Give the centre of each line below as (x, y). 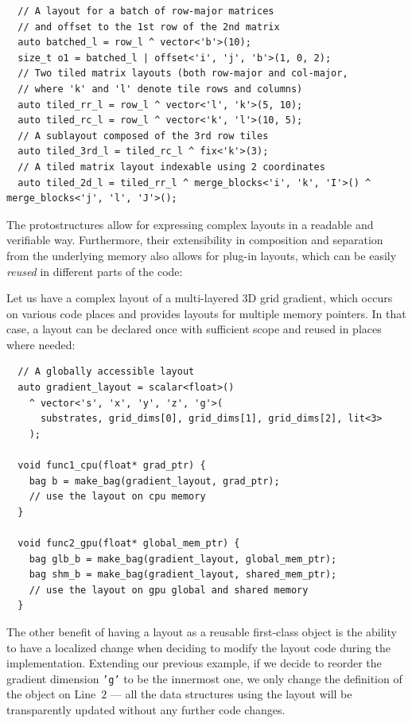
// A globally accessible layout (106, 372)
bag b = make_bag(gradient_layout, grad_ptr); (154, 481)
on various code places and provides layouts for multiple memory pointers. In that (206, 313)
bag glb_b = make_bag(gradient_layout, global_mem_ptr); (183, 559)
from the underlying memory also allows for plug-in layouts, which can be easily (202, 255)
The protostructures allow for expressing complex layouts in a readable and (190, 224)
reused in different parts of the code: (95, 271)
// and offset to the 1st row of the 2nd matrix (149, 27)
